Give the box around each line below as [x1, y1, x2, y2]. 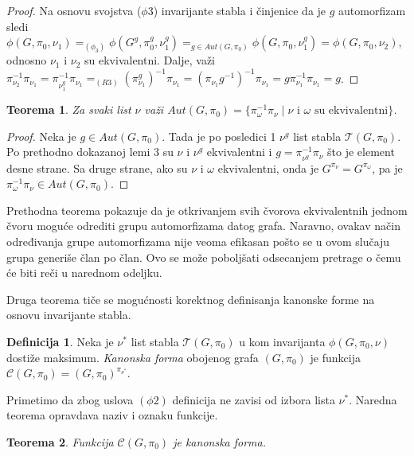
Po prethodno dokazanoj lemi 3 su [6, 143, 174, 160]
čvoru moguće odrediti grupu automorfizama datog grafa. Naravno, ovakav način [6, 217, 400, 234]
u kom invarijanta [239, 333, 326, 349]
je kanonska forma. [173, 433, 266, 450]
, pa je [372, 159, 403, 176]
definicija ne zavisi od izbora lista [172, 391, 335, 407]
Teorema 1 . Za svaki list [6, 101, 131, 118]
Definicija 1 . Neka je [6, 333, 114, 349]
